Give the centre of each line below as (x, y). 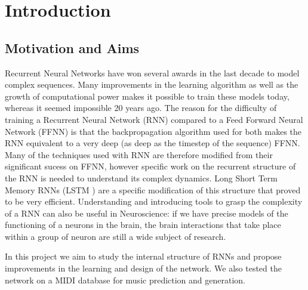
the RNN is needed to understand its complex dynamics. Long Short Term (141, 178)
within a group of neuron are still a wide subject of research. (115, 236)
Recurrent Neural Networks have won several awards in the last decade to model (152, 72)
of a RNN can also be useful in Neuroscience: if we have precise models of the (147, 213)
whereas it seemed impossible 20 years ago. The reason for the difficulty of (141, 108)
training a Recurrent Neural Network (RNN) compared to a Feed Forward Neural (154, 119)
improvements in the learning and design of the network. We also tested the (143, 268)
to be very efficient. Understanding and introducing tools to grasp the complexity (154, 201)
